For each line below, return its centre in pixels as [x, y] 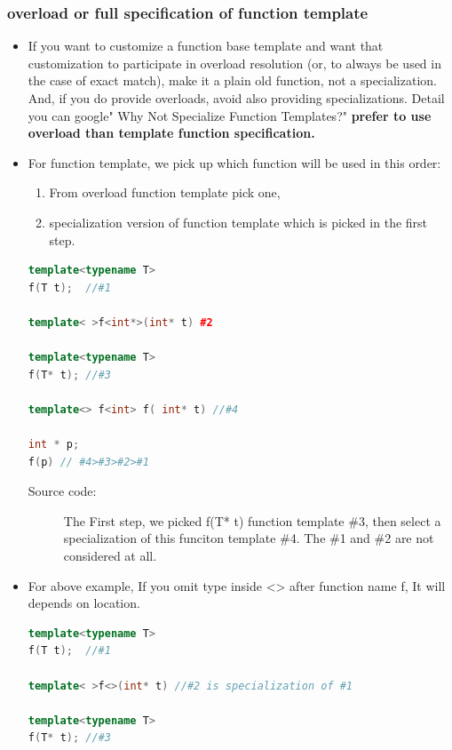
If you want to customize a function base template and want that [206, 46]
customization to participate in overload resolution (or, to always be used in [234, 63]
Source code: [62, 491]
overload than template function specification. [171, 133]
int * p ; [54, 445]
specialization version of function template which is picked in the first [238, 222]
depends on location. [84, 603]
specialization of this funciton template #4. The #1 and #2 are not [249, 538]
